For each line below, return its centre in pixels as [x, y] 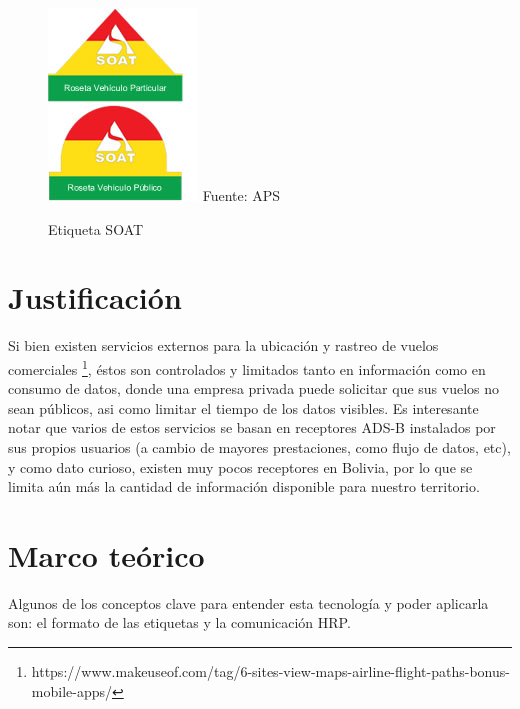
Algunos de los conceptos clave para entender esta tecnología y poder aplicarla [248, 602]
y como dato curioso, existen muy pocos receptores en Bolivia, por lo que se [240, 466]
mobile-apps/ [71, 690]
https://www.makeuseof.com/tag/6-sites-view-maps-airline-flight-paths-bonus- [270, 671]
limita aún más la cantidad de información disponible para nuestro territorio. [244, 486]
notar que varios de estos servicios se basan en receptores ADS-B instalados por [252, 427]
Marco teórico [106, 554]
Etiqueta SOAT [96, 228]
